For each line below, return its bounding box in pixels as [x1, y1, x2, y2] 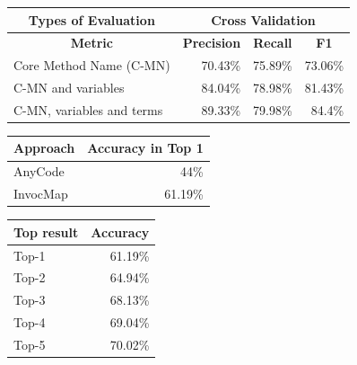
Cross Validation [211, 10, 316, 29]
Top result [13, 222, 79, 241]
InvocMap [13, 184, 68, 203]
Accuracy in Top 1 [87, 138, 204, 157]
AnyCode [13, 162, 65, 181]
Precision [182, 33, 241, 52]
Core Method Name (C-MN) [13, 56, 170, 75]
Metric [70, 33, 113, 52]
